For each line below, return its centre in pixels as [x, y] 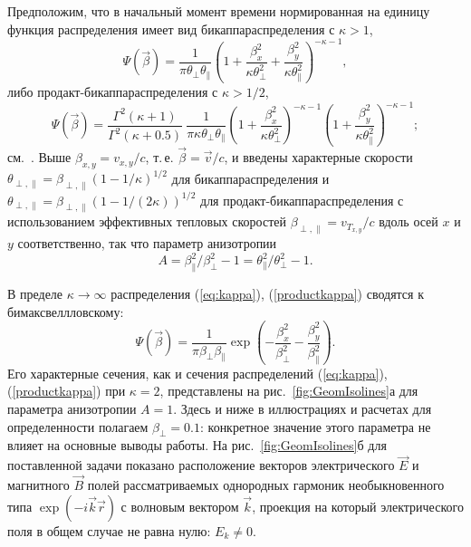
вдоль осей [409, 221]
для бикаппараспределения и [250, 178]
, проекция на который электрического [358, 506]
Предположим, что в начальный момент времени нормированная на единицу [219, 11]
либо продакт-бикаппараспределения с [113, 92]
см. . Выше [39, 157]
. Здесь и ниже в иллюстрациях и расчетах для [303, 409]
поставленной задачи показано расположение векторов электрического [201, 465]
